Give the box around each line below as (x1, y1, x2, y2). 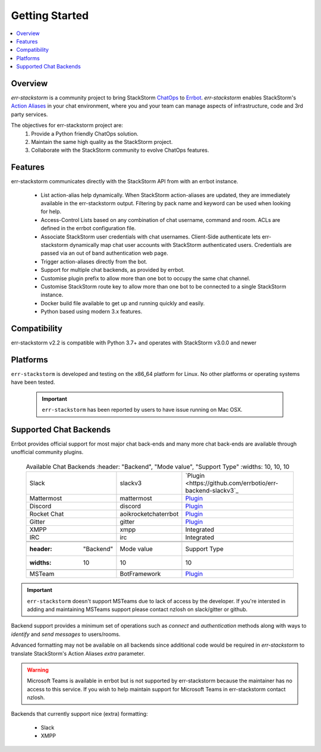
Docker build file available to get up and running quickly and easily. (40, 299, 205, 306)
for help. (40, 208, 62, 215)
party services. (11, 111, 48, 118)
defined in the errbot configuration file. (40, 225, 136, 232)
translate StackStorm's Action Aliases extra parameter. (11, 650, 145, 657)
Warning (27, 666, 49, 673)
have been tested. (11, 378, 55, 386)
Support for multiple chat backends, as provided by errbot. (40, 267, 185, 274)
